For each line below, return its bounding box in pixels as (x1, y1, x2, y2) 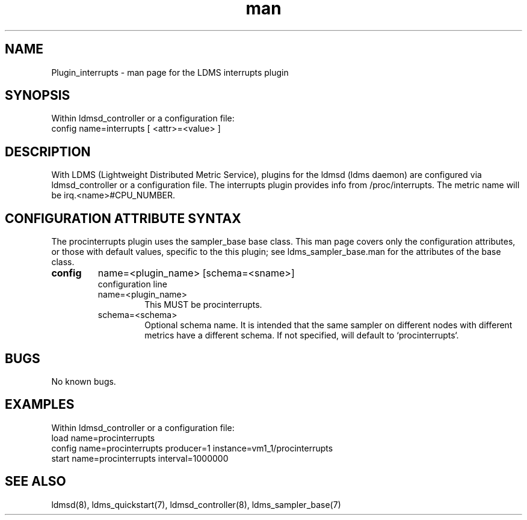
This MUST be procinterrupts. (144, 299, 262, 310)
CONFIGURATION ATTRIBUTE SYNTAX (5, 210, 241, 226)
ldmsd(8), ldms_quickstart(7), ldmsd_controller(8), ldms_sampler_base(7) (51, 499, 341, 510)
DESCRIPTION (5, 144, 91, 159)
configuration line (97, 279, 167, 290)
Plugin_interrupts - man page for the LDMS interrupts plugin (51, 67, 289, 78)
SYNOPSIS (5, 88, 70, 103)
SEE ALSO (5, 474, 66, 489)
